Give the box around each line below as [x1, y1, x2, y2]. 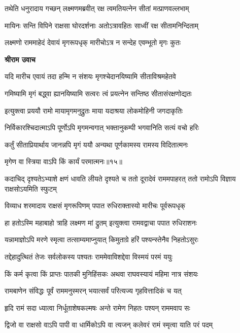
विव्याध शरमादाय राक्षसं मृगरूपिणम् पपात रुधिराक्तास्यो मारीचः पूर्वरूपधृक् [5, 200, 186, 211]
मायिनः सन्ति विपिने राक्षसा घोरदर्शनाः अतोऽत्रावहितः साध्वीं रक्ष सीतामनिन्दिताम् [5, 20, 199, 30]
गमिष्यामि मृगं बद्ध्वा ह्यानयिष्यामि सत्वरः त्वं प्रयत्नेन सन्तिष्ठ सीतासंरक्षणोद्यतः [5, 88, 192, 98]
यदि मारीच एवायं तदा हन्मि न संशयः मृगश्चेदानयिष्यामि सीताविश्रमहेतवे [5, 71, 176, 82]
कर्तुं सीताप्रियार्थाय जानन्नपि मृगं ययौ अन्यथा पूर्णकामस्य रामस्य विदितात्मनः [5, 139, 188, 150]
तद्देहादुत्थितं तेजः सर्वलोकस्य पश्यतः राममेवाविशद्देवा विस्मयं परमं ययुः [5, 251, 173, 262]
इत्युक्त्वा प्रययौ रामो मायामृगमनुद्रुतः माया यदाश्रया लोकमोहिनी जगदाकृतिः [5, 105, 183, 116]
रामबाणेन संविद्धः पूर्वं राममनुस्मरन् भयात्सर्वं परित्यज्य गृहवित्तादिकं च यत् [5, 285, 182, 296]
